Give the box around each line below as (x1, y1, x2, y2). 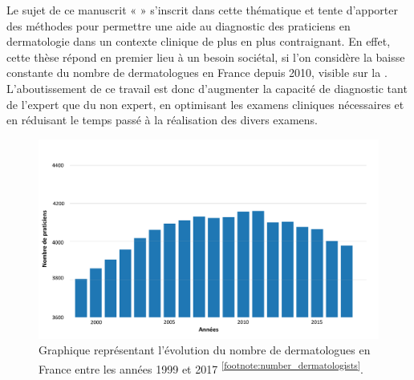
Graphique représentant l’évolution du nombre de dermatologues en (39, 342, 371, 358)
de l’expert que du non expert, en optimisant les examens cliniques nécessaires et (6, 95, 404, 112)
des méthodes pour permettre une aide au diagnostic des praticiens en (6, 17, 351, 34)
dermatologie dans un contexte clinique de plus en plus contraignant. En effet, (6, 33, 391, 50)
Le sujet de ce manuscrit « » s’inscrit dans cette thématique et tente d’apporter (6, 2, 398, 18)
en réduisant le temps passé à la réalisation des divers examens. (6, 111, 319, 128)
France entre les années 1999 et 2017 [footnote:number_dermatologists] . (39, 358, 363, 377)
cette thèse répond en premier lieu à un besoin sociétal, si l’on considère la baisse (6, 48, 405, 65)
